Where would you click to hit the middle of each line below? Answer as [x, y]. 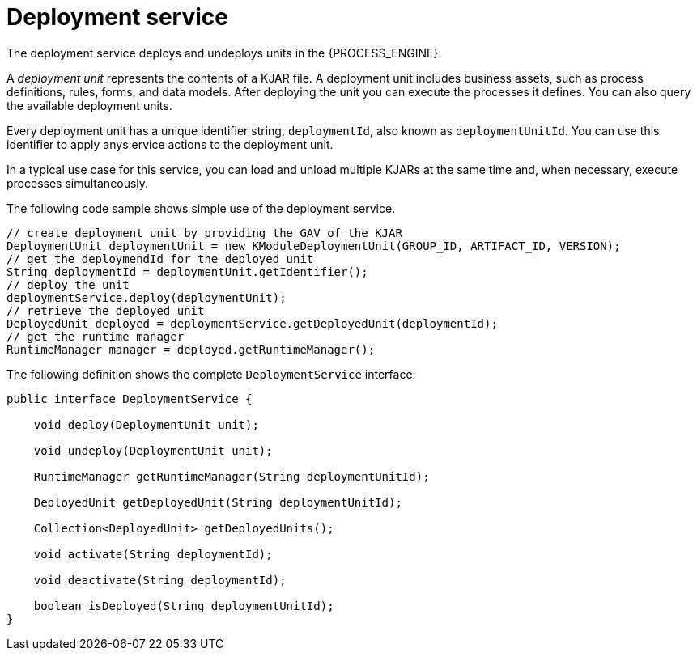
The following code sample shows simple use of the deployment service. [201, 208]
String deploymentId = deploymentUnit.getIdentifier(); [187, 271]
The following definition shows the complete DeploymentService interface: [211, 374]
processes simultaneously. [78, 183]
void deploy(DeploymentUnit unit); [146, 424]
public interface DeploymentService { [130, 398]
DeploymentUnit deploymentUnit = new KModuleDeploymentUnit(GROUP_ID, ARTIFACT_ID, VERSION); [314, 246]
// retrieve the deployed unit [106, 310]
